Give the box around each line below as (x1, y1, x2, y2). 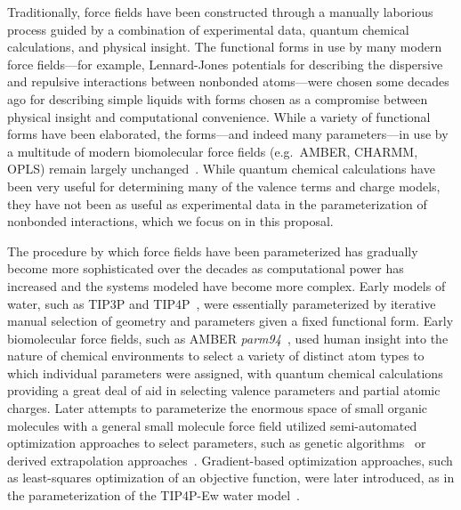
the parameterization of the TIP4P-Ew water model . (7, 486, 300, 505)
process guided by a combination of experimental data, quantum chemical (7, 20, 409, 38)
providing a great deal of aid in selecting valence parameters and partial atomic (7, 381, 441, 400)
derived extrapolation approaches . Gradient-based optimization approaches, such (7, 450, 453, 469)
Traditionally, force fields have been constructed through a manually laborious (7, 3, 433, 20)
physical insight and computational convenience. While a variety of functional (7, 107, 431, 125)
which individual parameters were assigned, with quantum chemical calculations (7, 363, 443, 382)
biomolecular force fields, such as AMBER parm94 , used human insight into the (7, 328, 449, 347)
